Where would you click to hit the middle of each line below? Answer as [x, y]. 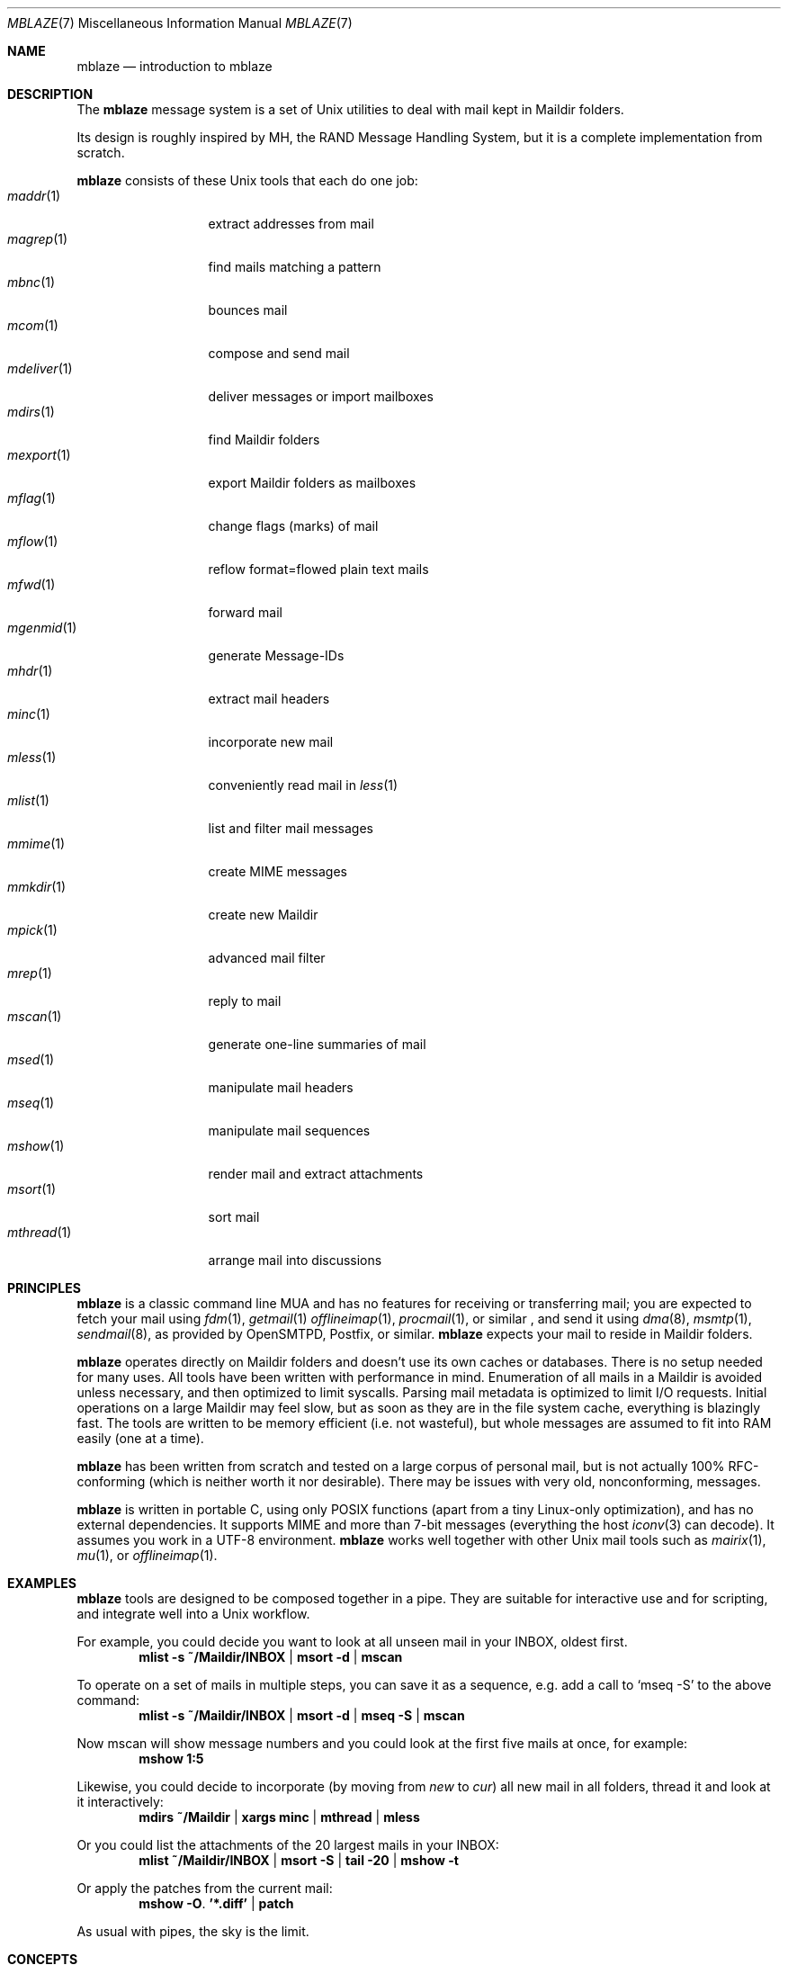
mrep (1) [30, 973]
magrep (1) [38, 239]
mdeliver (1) [40, 368]
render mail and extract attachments [316, 1174]
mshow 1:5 [171, 1759]
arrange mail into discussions [295, 1260]
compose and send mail [279, 353]
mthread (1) [40, 1232]
